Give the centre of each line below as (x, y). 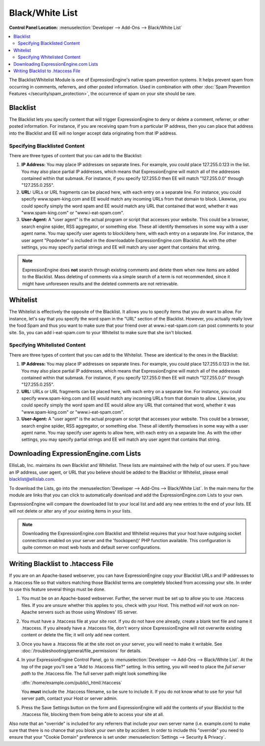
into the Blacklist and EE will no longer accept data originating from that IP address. (93, 133)
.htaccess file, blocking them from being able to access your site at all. (93, 715)
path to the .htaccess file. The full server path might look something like (94, 674)
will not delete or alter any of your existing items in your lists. (70, 511)
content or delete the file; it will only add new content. (76, 635)
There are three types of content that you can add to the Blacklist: (76, 155)
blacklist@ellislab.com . (32, 479)
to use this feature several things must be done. (57, 589)
